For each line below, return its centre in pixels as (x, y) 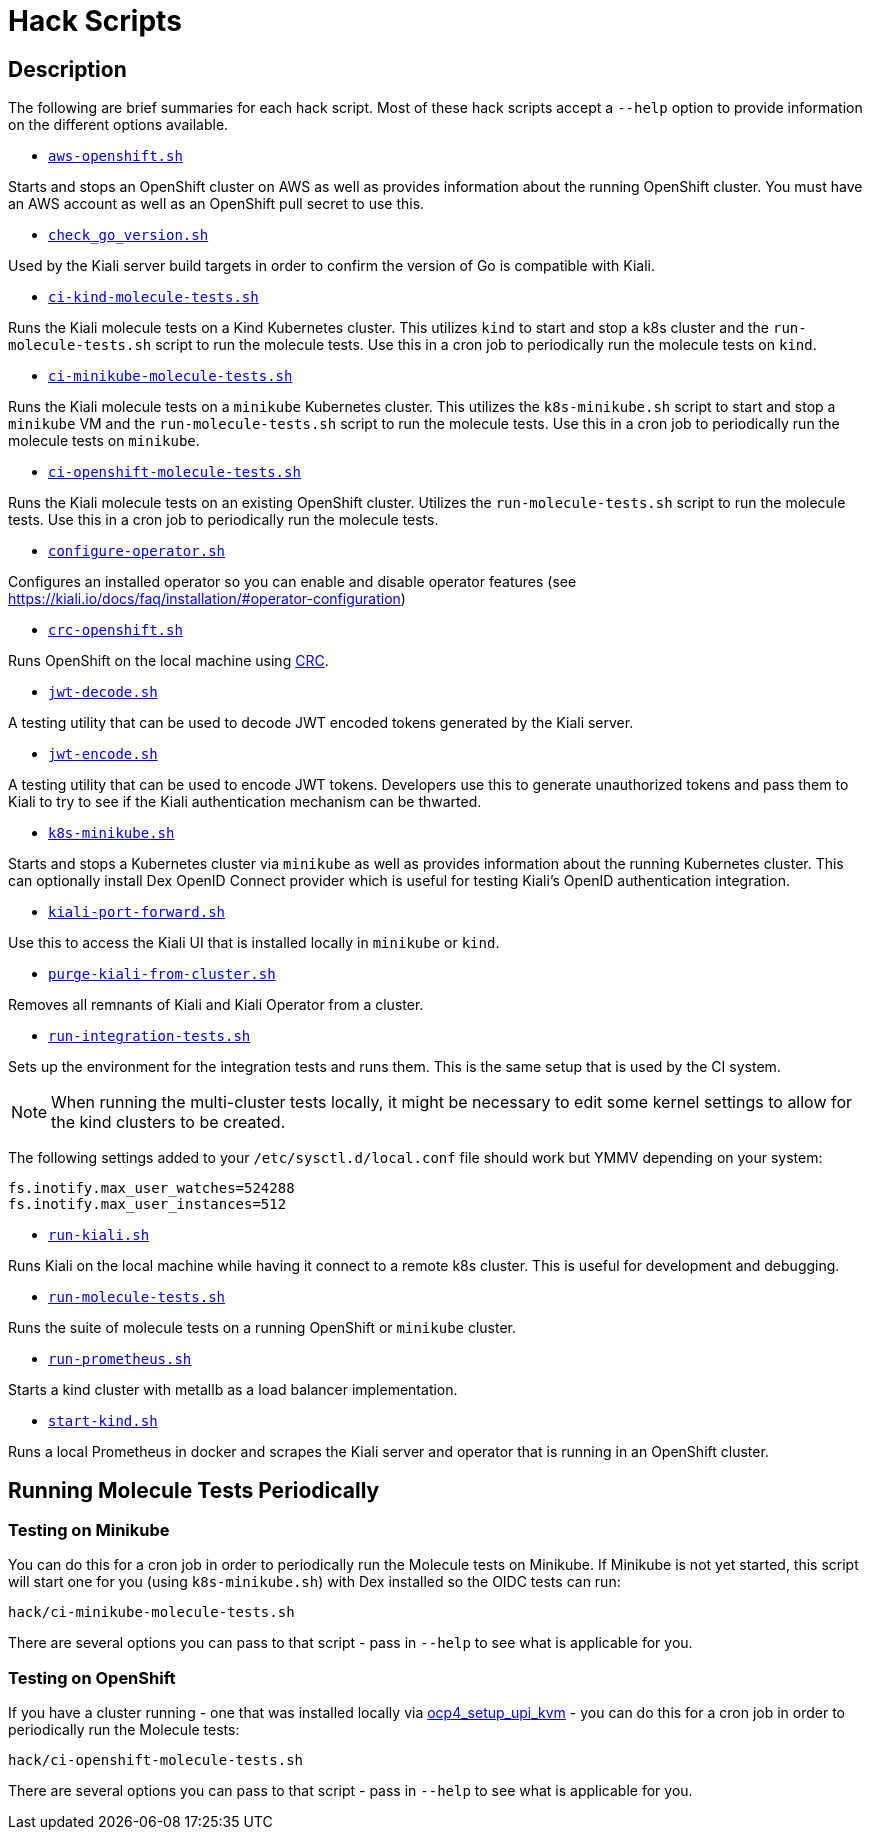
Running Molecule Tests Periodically (194, 1490)
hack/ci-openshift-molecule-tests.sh (156, 1760)
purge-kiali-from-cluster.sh (162, 974)
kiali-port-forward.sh (137, 912)
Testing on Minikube (89, 1530)
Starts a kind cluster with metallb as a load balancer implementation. (233, 1390)
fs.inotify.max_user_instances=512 (147, 1204)
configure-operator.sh (137, 551)
